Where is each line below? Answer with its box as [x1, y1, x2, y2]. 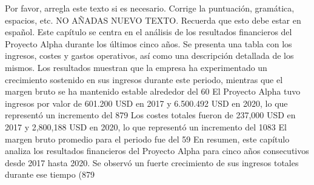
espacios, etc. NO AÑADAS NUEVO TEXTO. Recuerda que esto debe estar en [5, 13, 301, 26]
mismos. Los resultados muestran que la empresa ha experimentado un [5, 61, 267, 73]
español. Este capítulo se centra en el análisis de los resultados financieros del [5, 25, 292, 38]
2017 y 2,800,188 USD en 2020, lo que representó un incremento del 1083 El [5, 120, 287, 133]
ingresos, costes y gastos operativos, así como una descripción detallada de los [5, 49, 294, 62]
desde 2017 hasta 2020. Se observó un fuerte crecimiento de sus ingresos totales [5, 156, 299, 169]
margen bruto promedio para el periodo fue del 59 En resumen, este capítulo [5, 132, 290, 145]
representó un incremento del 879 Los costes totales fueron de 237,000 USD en [5, 109, 296, 121]
